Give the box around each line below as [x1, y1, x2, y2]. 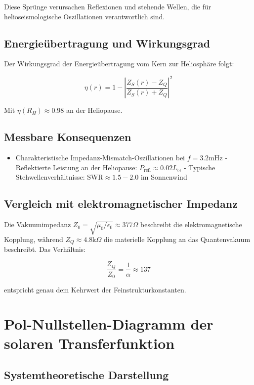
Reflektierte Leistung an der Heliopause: [15, 162, 137, 172]
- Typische [183, 162, 215, 172]
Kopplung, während [4, 234, 63, 244]
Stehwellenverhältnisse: [15, 172, 85, 182]
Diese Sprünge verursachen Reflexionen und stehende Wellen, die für [4, 1, 212, 11]
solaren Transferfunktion [4, 333, 175, 353]
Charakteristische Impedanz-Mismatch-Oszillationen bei [15, 152, 185, 163]
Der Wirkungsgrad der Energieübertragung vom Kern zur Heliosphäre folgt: [4, 58, 234, 69]
